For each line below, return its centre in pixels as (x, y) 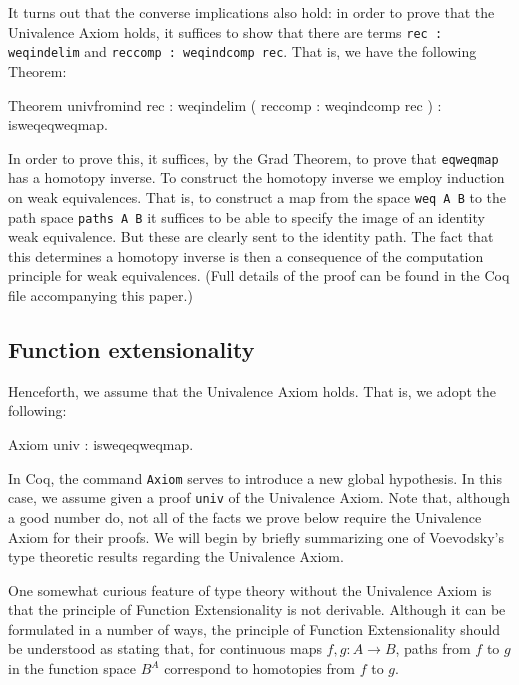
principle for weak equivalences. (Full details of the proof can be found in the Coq (259, 275)
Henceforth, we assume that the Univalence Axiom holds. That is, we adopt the (252, 390)
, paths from (433, 648)
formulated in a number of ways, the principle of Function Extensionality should (254, 628)
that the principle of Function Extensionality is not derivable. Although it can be (257, 609)
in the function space (72, 668)
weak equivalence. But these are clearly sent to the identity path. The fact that (251, 236)
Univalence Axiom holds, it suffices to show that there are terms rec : (225, 31)
